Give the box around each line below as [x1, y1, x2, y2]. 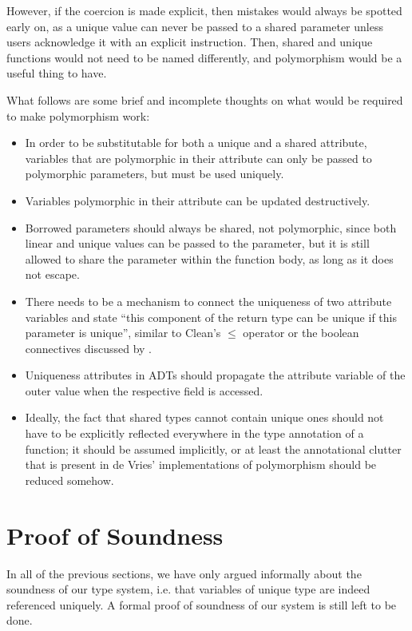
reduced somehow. [25, 471, 114, 488]
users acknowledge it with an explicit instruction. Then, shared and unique [6, 34, 373, 50]
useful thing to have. [6, 65, 107, 81]
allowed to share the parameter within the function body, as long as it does [25, 250, 394, 267]
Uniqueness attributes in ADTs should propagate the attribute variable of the [25, 367, 406, 383]
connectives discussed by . [25, 339, 152, 356]
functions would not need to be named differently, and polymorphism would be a [6, 49, 402, 65]
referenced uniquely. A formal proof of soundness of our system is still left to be [6, 596, 397, 613]
